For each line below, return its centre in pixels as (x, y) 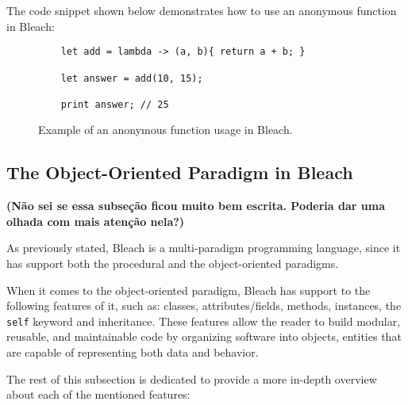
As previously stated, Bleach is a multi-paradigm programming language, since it (204, 248)
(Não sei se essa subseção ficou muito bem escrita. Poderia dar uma (196, 206)
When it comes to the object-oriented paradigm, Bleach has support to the (189, 290)
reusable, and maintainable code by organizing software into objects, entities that (204, 336)
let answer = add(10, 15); (132, 78)
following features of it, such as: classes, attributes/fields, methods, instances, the (204, 306)
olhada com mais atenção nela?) (96, 221)
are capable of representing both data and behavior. (133, 352)
